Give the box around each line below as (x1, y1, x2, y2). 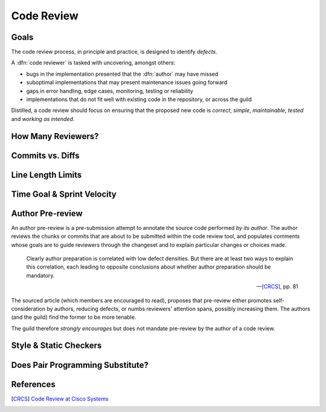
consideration (11, 305, 45, 312)
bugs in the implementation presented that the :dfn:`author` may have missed (26, 70, 219, 77)
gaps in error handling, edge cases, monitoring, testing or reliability (26, 87, 193, 94)
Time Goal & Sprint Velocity (11, 189, 117, 199)
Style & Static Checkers (11, 341, 102, 351)
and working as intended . (11, 115, 75, 122)
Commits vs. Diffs (11, 150, 80, 160)
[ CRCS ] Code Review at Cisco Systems (11, 395, 109, 402)
